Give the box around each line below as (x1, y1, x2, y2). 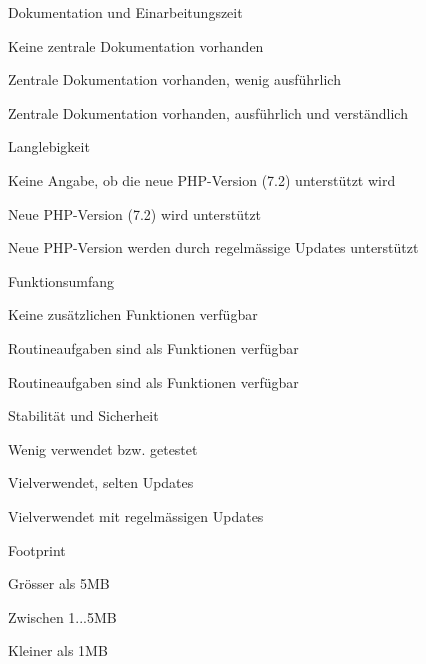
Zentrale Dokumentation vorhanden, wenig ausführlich (8, 69, 341, 90)
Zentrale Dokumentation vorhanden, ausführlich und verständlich (8, 102, 408, 123)
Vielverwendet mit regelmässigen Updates (8, 505, 264, 526)
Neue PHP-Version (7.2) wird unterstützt (8, 203, 262, 224)
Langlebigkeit (8, 136, 90, 157)
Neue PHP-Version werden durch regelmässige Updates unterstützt (8, 237, 419, 258)
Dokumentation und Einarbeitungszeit (8, 2, 243, 22)
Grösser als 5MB (8, 573, 110, 594)
